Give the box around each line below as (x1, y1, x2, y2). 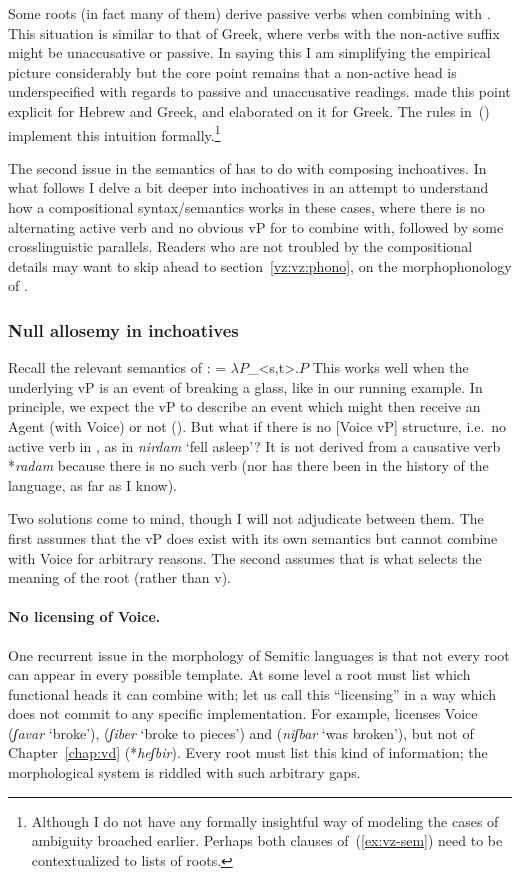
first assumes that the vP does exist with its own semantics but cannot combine (8, 527, 498, 548)
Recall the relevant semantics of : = (8, 357, 227, 378)
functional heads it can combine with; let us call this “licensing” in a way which (8, 683, 496, 704)
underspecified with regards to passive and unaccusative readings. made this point (8, 81, 511, 102)
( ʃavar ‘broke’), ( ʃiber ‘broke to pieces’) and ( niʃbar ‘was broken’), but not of (8, 722, 474, 743)
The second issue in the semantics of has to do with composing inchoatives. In (8, 157, 487, 178)
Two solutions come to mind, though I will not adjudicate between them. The (8, 508, 484, 529)
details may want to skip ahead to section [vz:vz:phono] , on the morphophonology (8, 255, 512, 276)
